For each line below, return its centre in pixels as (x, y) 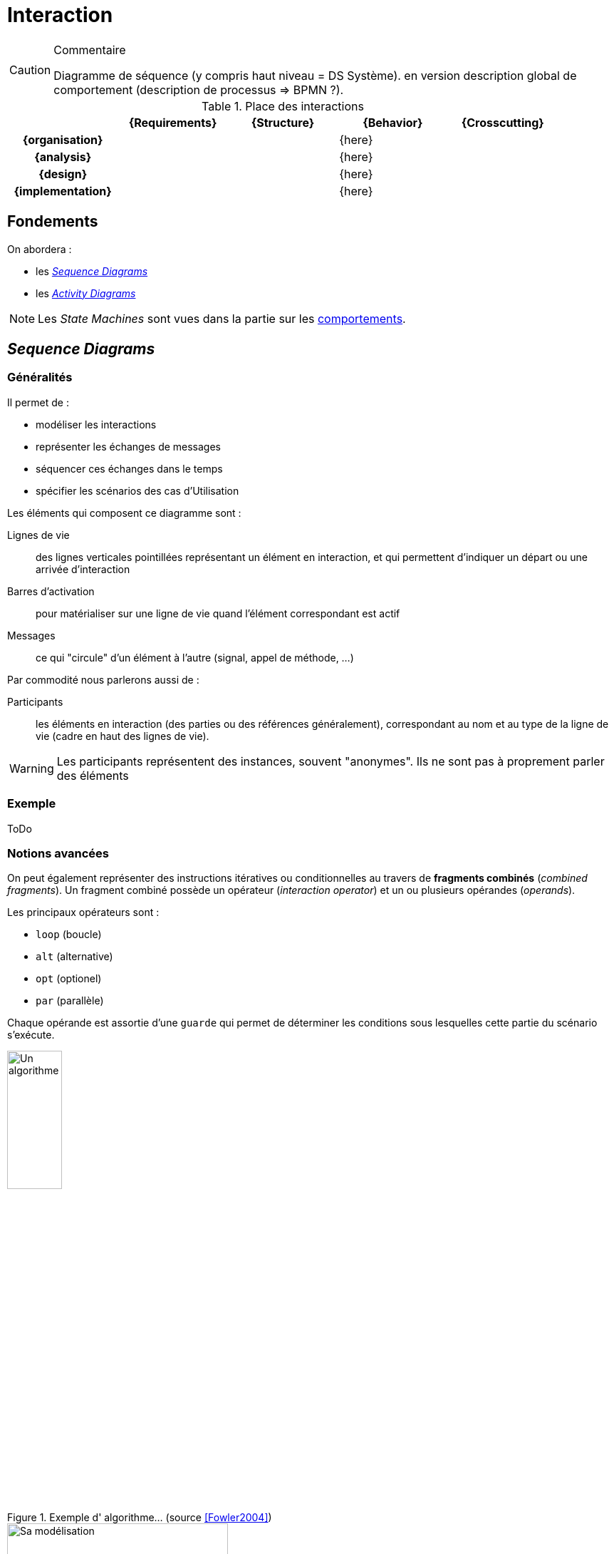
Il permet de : (38, 402)
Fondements (53, 222)
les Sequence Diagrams (92, 271)
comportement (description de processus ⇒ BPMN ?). (199, 89)
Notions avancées (58, 853)
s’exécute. (31, 1035)
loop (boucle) (69, 935)
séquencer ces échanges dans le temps (129, 468)
